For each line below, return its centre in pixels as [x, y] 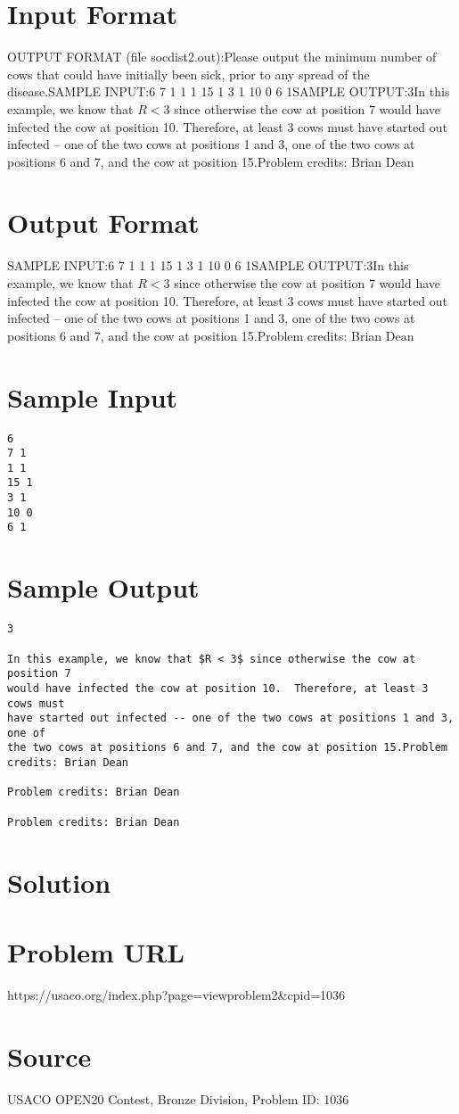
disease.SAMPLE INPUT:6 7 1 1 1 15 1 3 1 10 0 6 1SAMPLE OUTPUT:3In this [229, 91]
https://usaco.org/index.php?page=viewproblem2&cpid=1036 [176, 994]
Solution [59, 882]
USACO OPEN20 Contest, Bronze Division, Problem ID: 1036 [178, 1098]
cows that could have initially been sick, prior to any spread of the [189, 74]
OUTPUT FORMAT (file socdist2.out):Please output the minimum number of [222, 57]
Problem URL [96, 951]
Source [49, 1056]
